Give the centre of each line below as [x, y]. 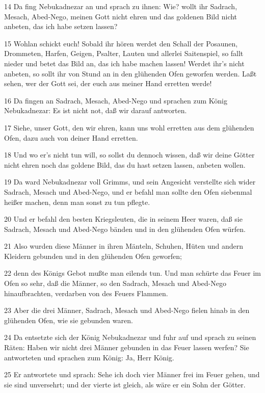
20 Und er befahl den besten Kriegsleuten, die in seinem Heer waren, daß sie [123, 219]
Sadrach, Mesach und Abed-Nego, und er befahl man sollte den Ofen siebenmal [128, 191]
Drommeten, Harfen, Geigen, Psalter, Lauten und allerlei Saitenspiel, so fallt [124, 53]
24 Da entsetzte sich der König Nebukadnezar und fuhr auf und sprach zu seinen [130, 337]
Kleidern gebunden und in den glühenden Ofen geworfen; [93, 256]
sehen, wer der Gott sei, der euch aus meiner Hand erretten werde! [108, 83]
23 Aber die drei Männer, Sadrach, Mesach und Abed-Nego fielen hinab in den [127, 310]
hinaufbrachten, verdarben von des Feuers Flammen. [86, 293]
